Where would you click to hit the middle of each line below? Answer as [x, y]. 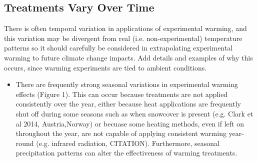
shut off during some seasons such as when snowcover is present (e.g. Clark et [134, 113]
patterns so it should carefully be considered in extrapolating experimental [118, 48]
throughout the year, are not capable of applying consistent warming [121, 133]
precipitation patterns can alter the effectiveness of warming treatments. [126, 153]
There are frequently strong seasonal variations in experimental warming [127, 84]
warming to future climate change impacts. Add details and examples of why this [128, 57]
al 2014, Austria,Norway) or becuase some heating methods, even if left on [130, 123]
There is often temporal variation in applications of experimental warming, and [125, 28]
